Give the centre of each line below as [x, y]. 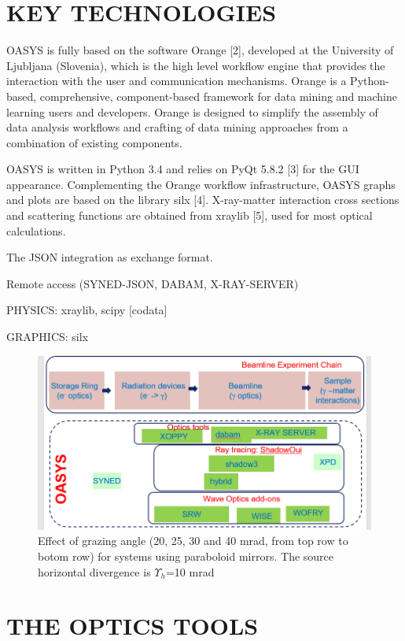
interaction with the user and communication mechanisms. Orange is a [177, 81]
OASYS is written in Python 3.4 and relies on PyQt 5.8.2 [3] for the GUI [183, 169]
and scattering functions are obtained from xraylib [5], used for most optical [190, 215]
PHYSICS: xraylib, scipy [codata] [87, 310]
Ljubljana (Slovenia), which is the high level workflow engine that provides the [196, 65]
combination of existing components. [94, 142]
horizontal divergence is [94, 571]
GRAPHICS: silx [48, 337]
